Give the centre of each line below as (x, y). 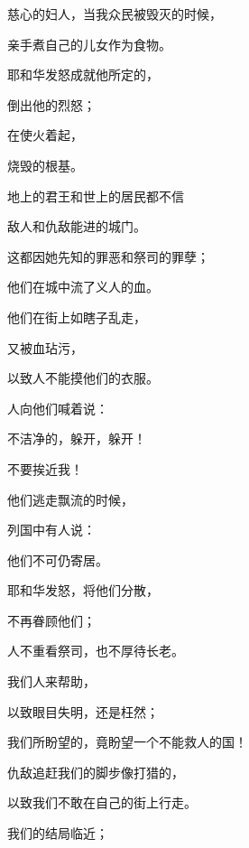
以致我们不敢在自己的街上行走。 (102, 802)
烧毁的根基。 (45, 165)
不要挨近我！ (45, 468)
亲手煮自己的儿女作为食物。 (89, 44)
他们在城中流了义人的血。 (83, 287)
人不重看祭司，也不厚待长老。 (96, 651)
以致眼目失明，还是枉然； (83, 711)
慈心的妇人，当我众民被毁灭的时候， (115, 14)
